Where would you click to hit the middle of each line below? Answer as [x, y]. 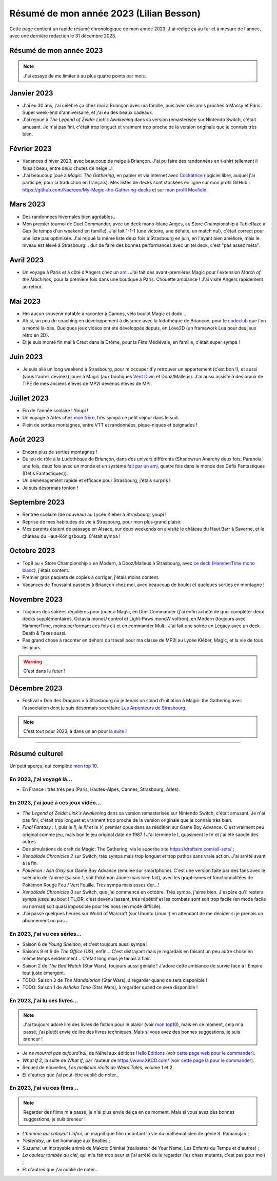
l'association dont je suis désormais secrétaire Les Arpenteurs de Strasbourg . [104, 708]
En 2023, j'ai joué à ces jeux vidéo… [55, 803]
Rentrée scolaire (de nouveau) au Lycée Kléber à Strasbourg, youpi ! [94, 515]
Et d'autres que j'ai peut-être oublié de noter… [71, 1075]
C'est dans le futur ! [44, 671]
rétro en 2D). [36, 335]
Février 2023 [31, 149]
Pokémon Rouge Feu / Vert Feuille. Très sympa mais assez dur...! [91, 885]
